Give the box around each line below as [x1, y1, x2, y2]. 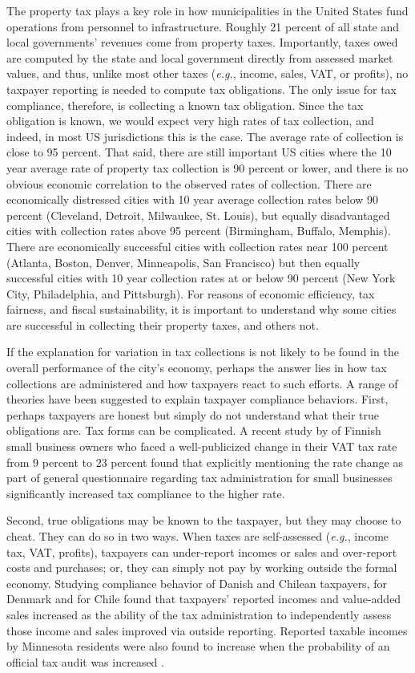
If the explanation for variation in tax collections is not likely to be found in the [6, 343, 399, 360]
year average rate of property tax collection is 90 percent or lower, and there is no [6, 159, 409, 176]
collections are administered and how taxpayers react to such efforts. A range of [6, 375, 398, 391]
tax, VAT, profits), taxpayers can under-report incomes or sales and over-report [6, 543, 397, 560]
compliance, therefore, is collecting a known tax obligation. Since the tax [6, 96, 364, 113]
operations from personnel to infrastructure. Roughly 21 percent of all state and [6, 18, 400, 34]
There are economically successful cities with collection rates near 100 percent [6, 237, 389, 254]
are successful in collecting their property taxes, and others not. [6, 316, 319, 333]
